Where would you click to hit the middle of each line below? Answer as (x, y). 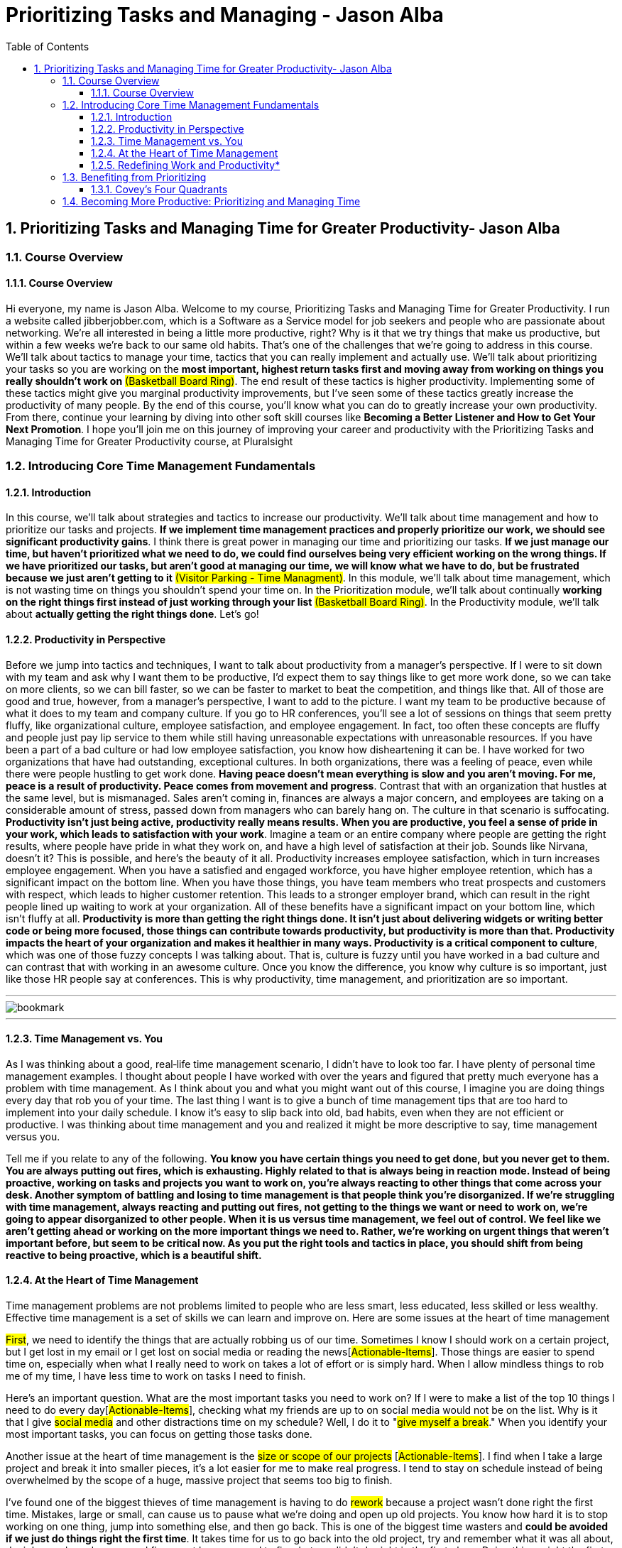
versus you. (33, 1136)
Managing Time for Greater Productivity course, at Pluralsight (149, 441)
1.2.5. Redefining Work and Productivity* (186, 165)
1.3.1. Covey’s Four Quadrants (159, 189)
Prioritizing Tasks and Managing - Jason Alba (225, 15)
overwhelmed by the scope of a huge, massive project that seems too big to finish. (199, 1481)
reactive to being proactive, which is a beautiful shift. (134, 1255)
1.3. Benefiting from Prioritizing (135, 177)
